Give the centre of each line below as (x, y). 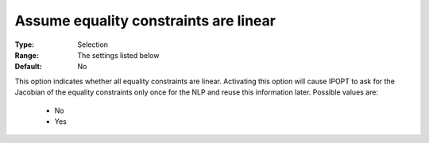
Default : (29, 67)
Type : (25, 44)
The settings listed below (118, 55)
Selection (93, 44)
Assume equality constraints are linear (145, 21)
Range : (27, 55)
